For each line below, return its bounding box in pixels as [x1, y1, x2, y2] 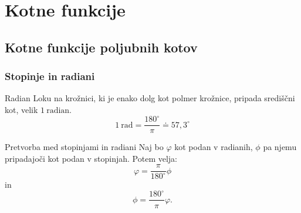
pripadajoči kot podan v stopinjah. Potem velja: [5, 152, 177, 164]
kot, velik [5, 103, 38, 115]
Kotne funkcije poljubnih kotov [5, 38, 198, 56]
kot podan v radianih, [174, 141, 253, 153]
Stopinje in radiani [5, 69, 95, 84]
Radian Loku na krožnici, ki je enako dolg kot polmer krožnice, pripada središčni [5, 92, 295, 104]
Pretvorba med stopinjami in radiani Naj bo [5, 141, 164, 153]
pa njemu [263, 141, 297, 153]
